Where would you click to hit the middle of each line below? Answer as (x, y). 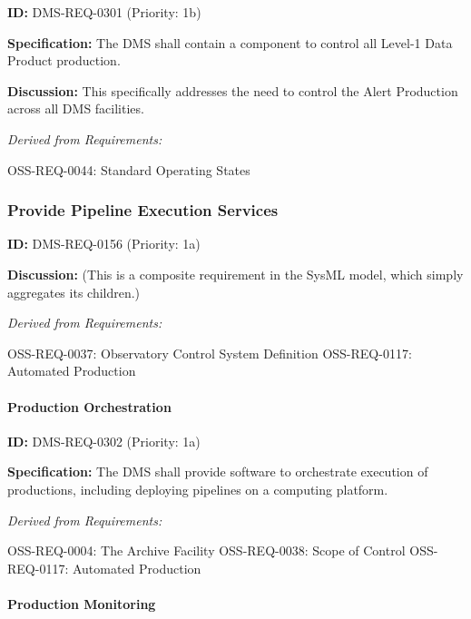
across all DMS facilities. (76, 108)
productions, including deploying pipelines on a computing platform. (198, 489)
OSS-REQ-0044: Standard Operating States (129, 169)
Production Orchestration (89, 406)
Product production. (64, 60)
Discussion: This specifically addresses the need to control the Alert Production (233, 90)
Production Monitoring (82, 603)
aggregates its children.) (74, 292)
